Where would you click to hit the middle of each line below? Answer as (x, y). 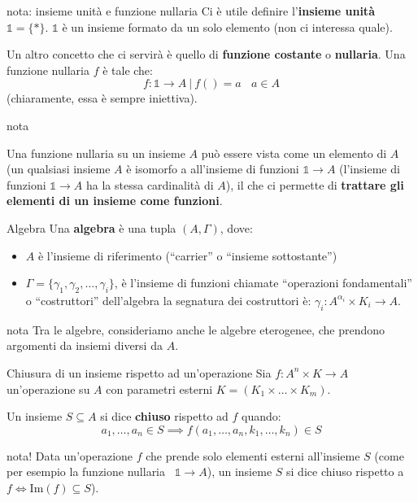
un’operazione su (48, 389)
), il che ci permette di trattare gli (315, 184)
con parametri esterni (159, 389)
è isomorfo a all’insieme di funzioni (213, 169)
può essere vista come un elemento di (294, 153)
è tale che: (128, 70)
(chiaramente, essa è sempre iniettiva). (102, 98)
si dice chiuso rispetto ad (164, 416)
